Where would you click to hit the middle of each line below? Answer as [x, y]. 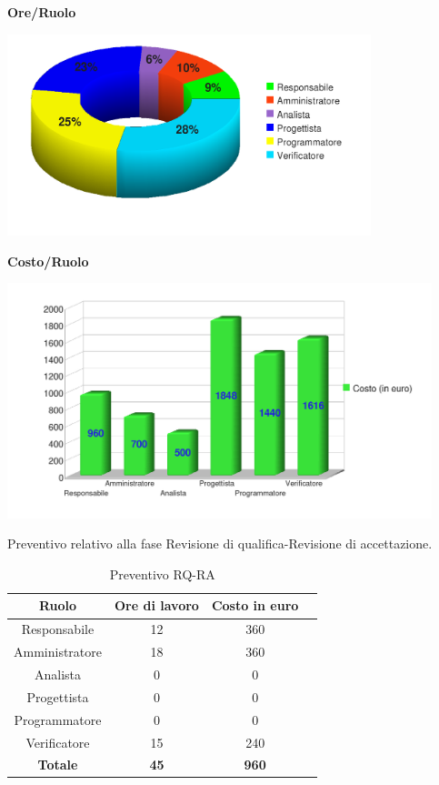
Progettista [58, 696]
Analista [58, 674]
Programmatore [58, 719]
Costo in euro [255, 605]
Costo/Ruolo [48, 261]
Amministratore [58, 652]
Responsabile [58, 629]
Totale [58, 765]
